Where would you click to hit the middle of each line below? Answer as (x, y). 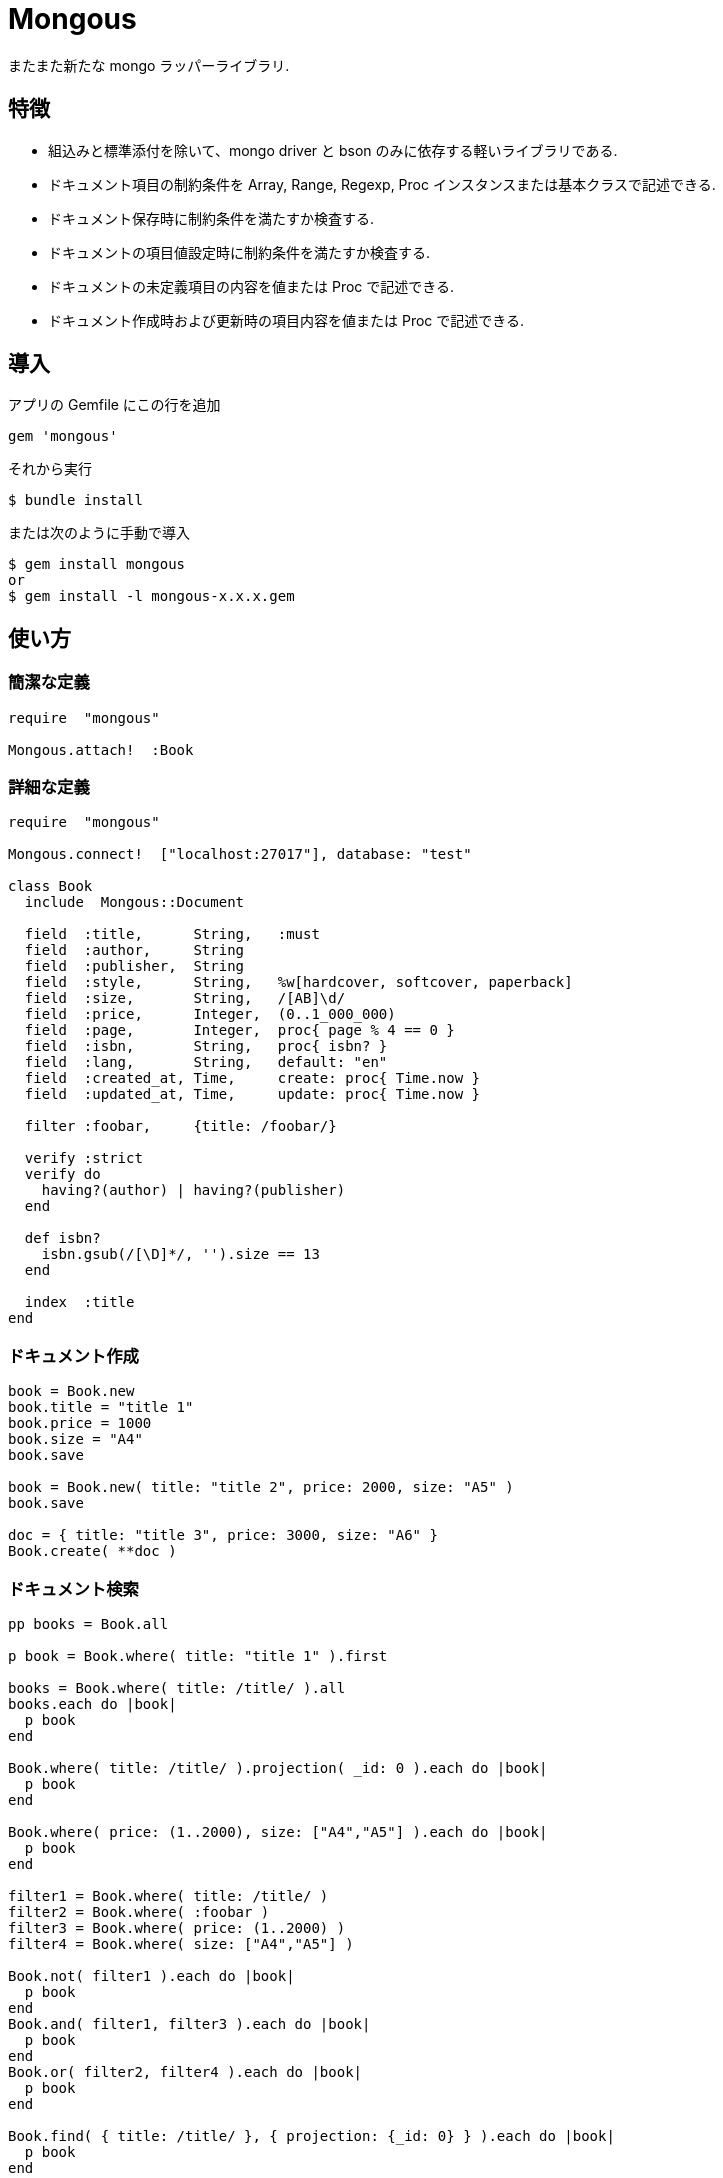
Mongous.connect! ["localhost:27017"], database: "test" (240, 854)
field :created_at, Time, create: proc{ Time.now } (252, 1078)
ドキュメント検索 (73, 1588)
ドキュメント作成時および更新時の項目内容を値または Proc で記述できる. (286, 320)
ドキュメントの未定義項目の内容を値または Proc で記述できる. (251, 286)
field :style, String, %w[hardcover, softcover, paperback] (298, 982)
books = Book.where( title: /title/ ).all (177, 1687)
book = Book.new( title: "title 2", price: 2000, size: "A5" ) (261, 1487)
